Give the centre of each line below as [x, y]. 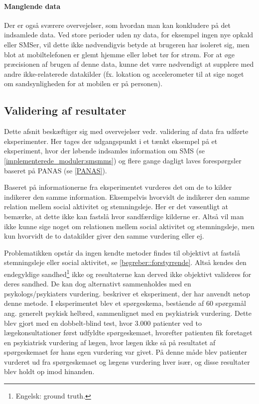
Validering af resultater [65, 110]
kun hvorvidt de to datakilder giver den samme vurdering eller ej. [104, 236]
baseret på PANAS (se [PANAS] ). [56, 170]
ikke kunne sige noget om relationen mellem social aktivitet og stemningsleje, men [129, 226]
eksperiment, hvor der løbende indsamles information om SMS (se [104, 151]
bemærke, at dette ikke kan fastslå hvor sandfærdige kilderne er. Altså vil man [124, 216]
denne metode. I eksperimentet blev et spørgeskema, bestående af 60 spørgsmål [125, 303]
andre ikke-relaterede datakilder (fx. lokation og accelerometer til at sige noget [124, 73]
